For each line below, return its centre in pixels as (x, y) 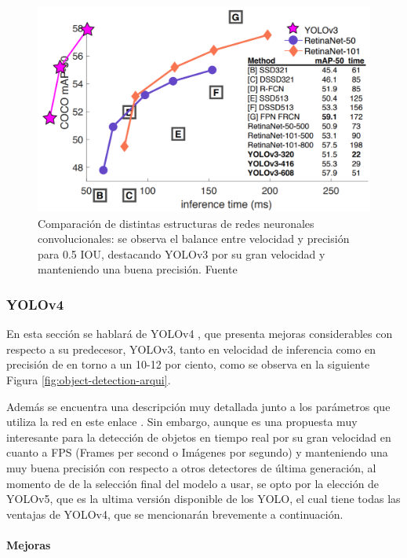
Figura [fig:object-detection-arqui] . (89, 380)
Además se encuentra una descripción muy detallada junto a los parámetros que (198, 406)
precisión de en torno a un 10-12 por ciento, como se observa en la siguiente (188, 364)
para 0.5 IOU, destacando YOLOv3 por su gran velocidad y (182, 253)
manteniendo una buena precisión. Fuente (138, 269)
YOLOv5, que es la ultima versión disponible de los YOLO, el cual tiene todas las (203, 499)
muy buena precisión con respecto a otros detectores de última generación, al (191, 468)
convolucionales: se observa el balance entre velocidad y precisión (194, 239)
